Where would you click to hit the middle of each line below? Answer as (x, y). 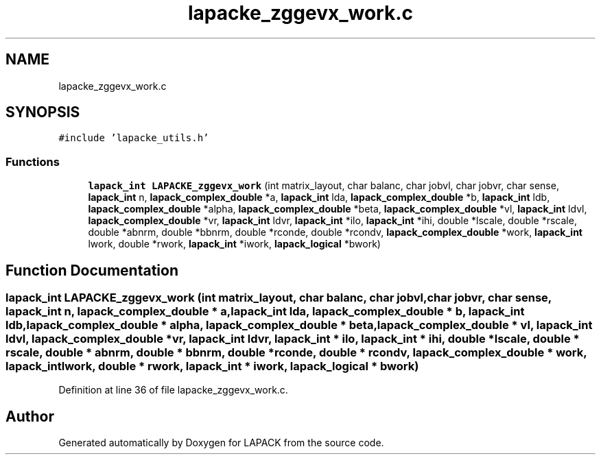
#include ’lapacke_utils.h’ (134, 138)
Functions (33, 161)
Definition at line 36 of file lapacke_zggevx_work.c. (173, 390)
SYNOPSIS (43, 112)
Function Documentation (92, 270)
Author (30, 416)
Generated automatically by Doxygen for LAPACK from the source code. (221, 443)
